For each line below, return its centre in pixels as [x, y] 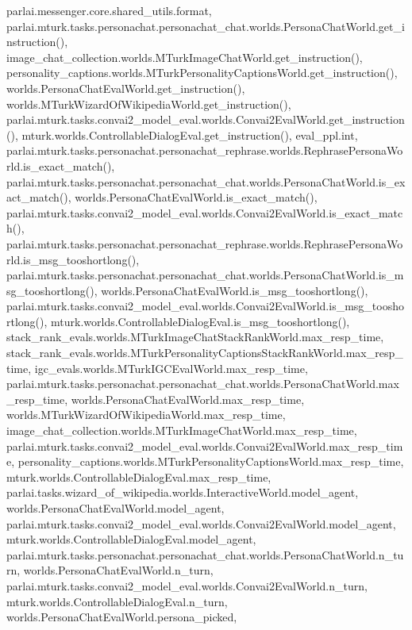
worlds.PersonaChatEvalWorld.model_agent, [116, 508]
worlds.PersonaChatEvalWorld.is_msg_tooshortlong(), [235, 290]
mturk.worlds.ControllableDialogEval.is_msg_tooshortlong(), [200, 321]
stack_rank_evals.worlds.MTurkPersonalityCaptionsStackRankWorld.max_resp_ [205, 353]
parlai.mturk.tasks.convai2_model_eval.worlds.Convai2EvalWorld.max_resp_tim [205, 446]
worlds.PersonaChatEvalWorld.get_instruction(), [126, 88]
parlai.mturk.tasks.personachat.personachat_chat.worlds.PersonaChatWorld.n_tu [205, 554]
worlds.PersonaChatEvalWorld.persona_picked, [122, 617]
